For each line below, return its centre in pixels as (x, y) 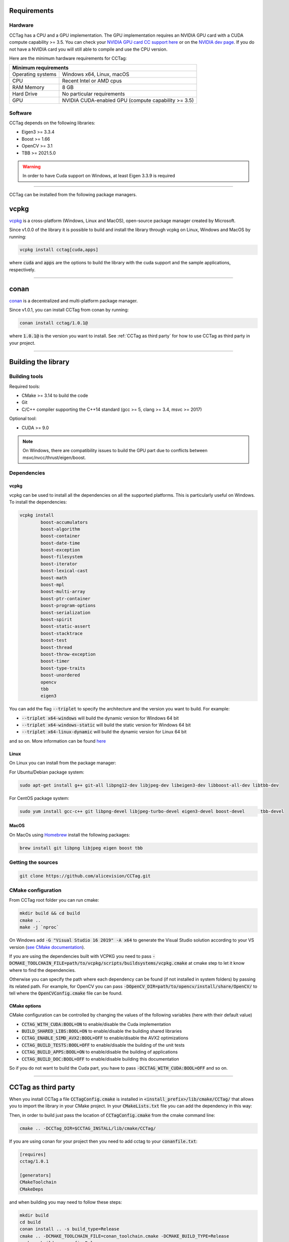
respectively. (22, 270)
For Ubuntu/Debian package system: (47, 772)
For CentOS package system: (39, 798)
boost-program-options (68, 606)
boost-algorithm (60, 529)
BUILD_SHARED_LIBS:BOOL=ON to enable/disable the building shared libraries (102, 1031)
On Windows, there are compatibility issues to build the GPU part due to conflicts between (115, 451)
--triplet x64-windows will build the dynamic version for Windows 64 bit (100, 718)
